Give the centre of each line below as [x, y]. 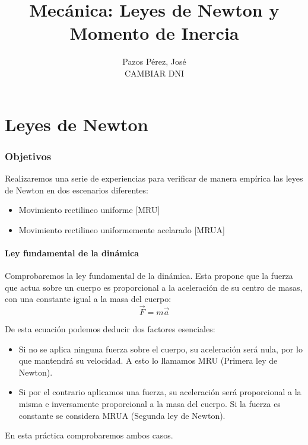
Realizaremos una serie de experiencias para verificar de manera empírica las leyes [154, 178]
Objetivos [28, 156]
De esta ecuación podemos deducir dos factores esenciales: [110, 329]
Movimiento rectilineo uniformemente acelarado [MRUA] [122, 229]
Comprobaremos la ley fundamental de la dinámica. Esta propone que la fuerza [149, 276]
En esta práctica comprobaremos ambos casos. [89, 435]
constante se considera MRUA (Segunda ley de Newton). [122, 415]
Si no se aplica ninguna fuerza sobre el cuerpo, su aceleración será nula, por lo [161, 349]
